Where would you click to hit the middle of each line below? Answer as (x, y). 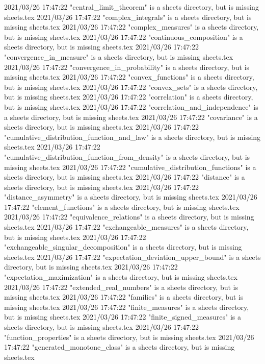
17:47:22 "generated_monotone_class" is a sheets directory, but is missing (120, 347)
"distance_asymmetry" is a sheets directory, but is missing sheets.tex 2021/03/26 (131, 197)
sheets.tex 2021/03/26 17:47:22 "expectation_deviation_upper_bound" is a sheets (132, 257)
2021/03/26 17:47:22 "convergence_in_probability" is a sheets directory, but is (127, 67)
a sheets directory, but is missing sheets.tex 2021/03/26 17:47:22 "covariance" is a (131, 117)
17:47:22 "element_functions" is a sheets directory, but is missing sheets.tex (122, 207)
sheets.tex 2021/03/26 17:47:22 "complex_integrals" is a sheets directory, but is (128, 17)
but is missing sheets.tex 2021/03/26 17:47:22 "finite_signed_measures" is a (123, 317)
